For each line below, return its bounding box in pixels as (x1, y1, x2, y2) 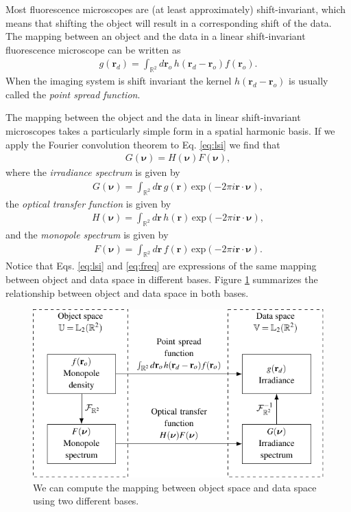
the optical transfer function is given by (5, 196, 171, 210)
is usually (289, 74, 328, 88)
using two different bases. (33, 493, 139, 508)
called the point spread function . (5, 87, 141, 101)
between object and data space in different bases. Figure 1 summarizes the (5, 272, 318, 287)
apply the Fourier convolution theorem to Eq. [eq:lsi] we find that (5, 137, 280, 151)
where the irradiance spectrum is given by (5, 165, 180, 179)
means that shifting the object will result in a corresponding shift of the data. (5, 15, 332, 30)
